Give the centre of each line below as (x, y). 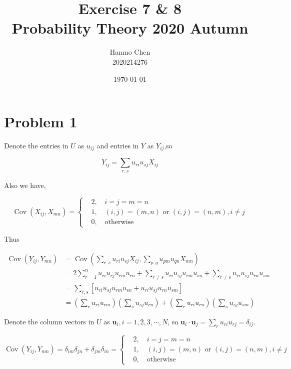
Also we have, (25, 185)
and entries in (118, 146)
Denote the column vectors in (49, 321)
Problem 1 (41, 122)
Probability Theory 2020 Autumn (130, 28)
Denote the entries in (36, 146)
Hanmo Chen (130, 52)
